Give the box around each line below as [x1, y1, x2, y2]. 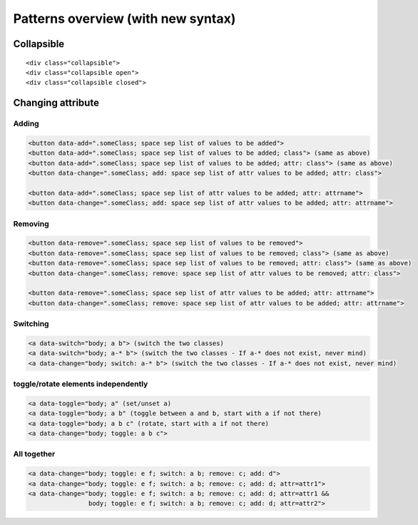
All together [13, 449, 56, 459]
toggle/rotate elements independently [13, 379, 148, 389]
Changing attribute [13, 97, 100, 109]
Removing [13, 218, 49, 228]
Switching [13, 319, 49, 329]
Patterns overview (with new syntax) [13, 11, 236, 26]
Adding [13, 118, 39, 128]
